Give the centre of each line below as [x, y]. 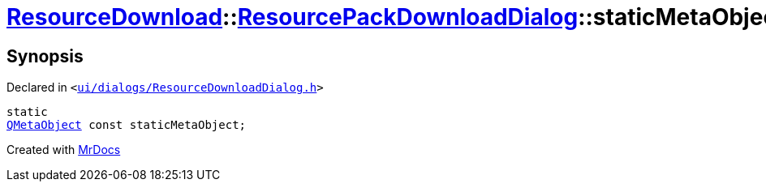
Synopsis [45, 56]
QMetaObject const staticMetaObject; [127, 125]
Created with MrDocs [64, 150]
